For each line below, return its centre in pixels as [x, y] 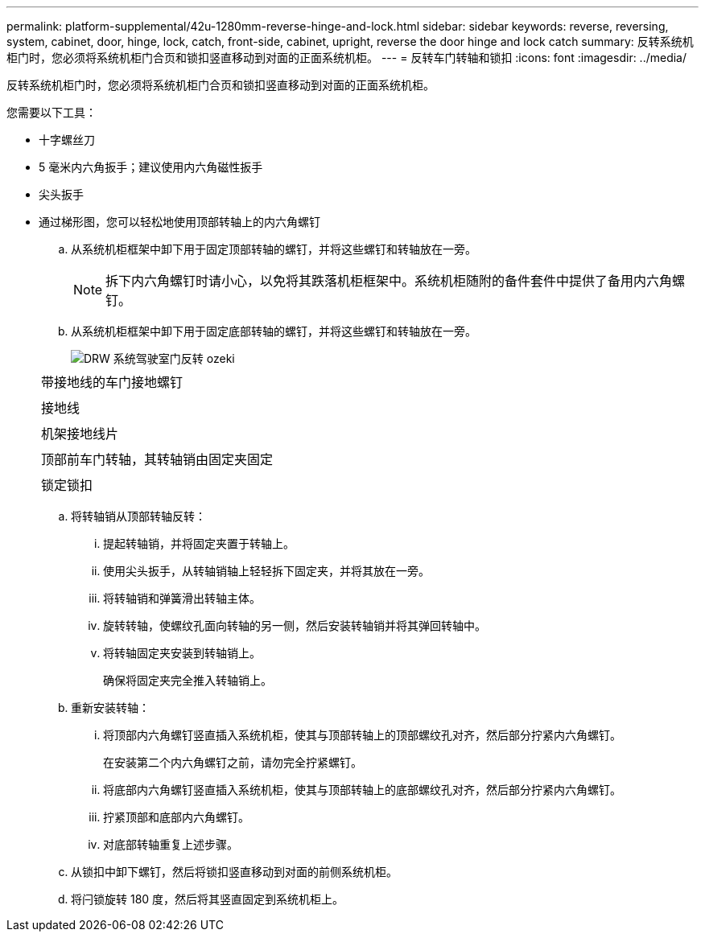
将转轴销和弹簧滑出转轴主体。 [182, 598]
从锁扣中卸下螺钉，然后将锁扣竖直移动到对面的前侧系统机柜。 [234, 872]
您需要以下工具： [52, 112]
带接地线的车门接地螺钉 [112, 382]
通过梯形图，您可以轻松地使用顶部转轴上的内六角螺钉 [179, 222]
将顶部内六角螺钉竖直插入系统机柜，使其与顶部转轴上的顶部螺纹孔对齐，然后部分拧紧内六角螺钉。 [362, 735]
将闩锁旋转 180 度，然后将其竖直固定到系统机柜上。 [208, 899]
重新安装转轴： [110, 708]
